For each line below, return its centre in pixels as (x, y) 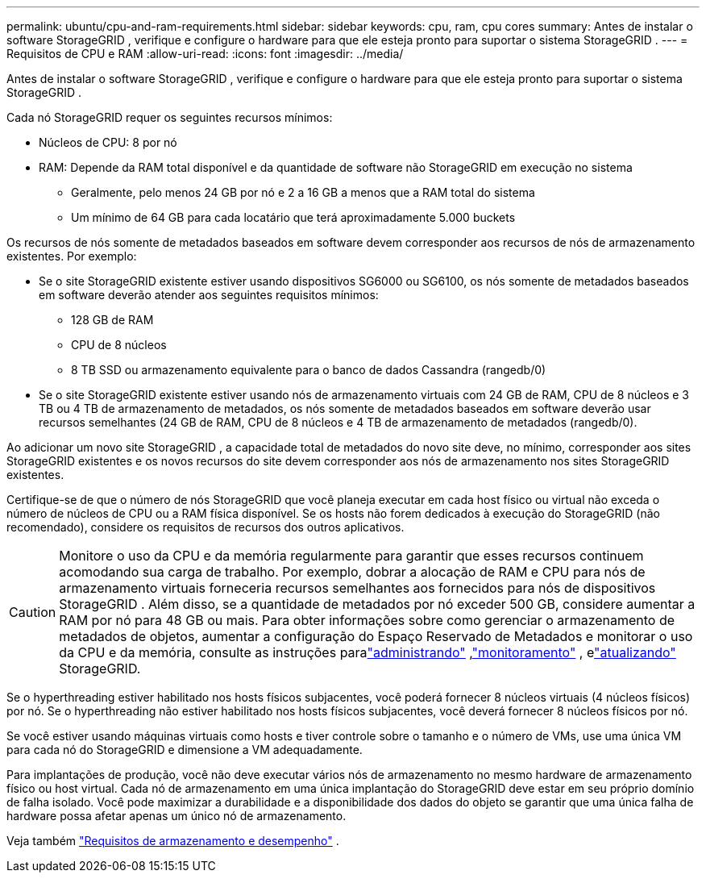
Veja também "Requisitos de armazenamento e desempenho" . (173, 841)
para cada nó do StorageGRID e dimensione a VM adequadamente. (185, 750)
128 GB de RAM (112, 320)
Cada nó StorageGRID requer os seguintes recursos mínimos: (170, 117)
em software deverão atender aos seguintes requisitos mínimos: (209, 295)
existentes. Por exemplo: (72, 256)
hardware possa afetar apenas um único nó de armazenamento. (176, 816)
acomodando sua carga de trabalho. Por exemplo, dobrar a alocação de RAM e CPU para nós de (352, 572)
